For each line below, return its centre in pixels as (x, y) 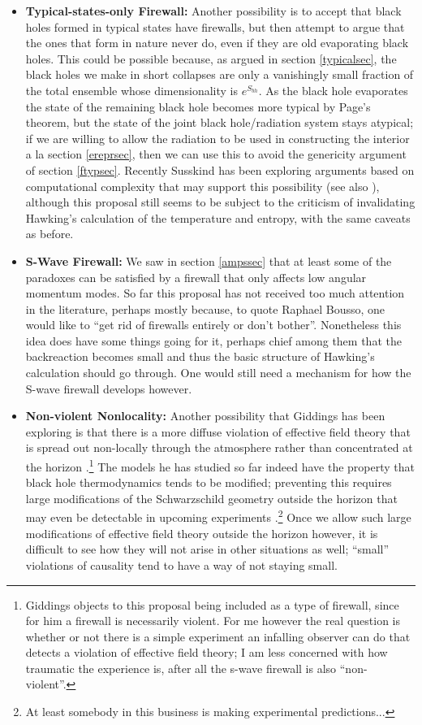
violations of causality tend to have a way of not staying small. (181, 564)
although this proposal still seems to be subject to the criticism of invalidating (220, 202)
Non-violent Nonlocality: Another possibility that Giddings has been (205, 416)
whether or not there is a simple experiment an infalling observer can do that (218, 636)
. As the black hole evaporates (333, 90)
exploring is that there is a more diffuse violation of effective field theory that (218, 431)
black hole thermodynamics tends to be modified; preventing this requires (209, 482)
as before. (50, 234)
